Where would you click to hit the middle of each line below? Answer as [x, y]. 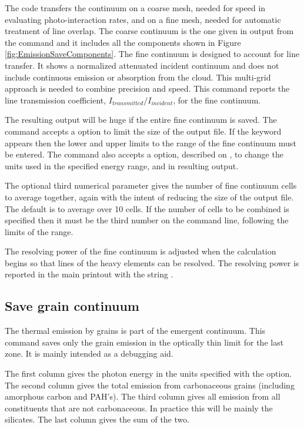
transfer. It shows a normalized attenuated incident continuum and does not [142, 65]
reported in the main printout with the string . [89, 274]
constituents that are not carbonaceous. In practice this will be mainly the [139, 408]
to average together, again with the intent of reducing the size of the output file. [149, 197]
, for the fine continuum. [217, 100]
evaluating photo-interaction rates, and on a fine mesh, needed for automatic [143, 19]
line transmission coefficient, [56, 100]
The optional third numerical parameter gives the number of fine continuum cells [151, 185]
